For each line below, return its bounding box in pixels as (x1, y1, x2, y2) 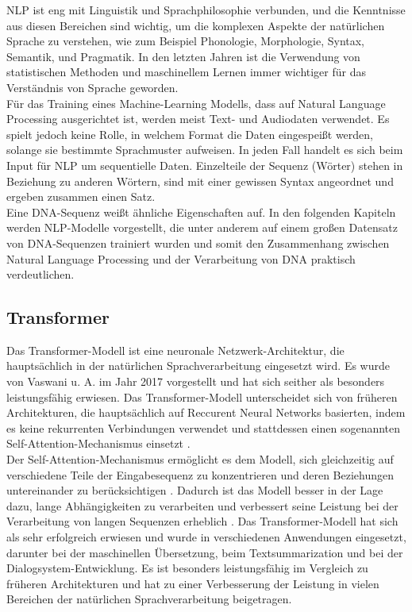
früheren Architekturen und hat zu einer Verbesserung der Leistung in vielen (6, 575, 379, 591)
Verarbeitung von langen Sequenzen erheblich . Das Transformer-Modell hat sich (6, 513, 399, 529)
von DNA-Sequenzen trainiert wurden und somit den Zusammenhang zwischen (6, 234, 390, 251)
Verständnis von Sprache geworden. (6, 79, 179, 95)
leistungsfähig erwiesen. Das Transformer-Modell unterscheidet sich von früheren (6, 388, 398, 405)
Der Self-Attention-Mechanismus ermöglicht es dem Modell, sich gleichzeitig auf (6, 451, 394, 468)
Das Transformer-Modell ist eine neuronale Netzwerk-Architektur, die (6, 341, 345, 358)
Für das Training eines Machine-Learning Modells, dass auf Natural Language (6, 94, 386, 111)
